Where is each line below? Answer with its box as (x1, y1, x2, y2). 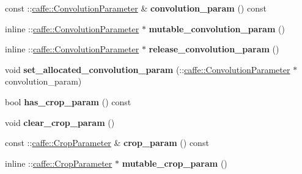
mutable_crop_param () (122, 156, 227, 169)
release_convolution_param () (149, 43, 279, 55)
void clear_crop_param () (5, 116, 115, 128)
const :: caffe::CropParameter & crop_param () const (5, 136, 209, 149)
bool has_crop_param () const (5, 95, 131, 108)
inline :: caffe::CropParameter (5, 156, 112, 169)
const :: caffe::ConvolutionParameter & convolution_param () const (5, 2, 267, 14)
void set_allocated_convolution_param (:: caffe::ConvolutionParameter (5, 63, 290, 75)
